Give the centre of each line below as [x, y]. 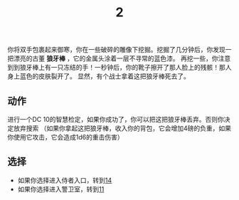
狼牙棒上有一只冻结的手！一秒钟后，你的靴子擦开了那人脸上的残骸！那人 [126, 68]
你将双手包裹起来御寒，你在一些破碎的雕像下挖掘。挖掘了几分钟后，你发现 [116, 50]
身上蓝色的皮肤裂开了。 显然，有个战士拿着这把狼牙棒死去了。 [99, 76]
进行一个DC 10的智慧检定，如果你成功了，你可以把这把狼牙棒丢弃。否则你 [116, 119]
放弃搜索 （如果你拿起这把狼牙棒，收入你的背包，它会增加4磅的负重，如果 [122, 128]
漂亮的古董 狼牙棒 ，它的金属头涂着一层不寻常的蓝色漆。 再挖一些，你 [116, 58]
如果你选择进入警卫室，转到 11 [61, 189]
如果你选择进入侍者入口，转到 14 [65, 180]
